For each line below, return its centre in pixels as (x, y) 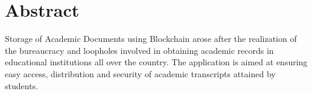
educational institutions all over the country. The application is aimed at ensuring (156, 62)
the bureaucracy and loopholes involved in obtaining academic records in (139, 50)
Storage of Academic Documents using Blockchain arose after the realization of (151, 39)
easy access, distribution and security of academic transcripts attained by (140, 73)
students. (21, 85)
